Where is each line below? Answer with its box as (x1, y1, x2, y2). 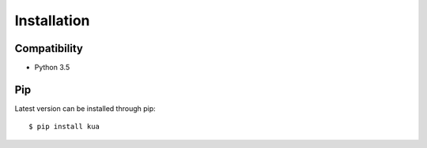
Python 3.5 (34, 63, 70, 72)
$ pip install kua (28, 122, 100, 131)
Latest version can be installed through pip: (14, 103, 156, 113)
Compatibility (14, 42, 83, 55)
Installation (14, 12, 90, 29)
